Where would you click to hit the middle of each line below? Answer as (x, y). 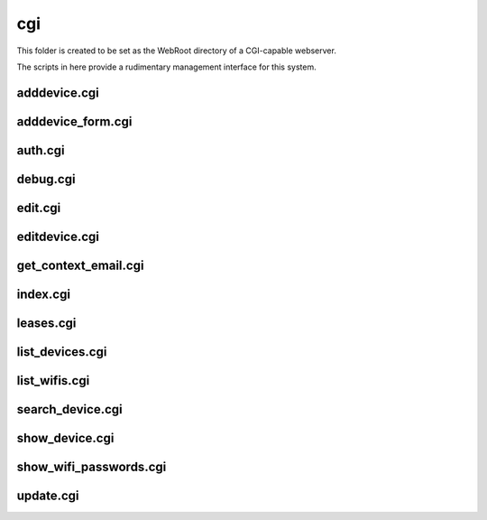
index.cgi (44, 294)
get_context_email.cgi (80, 265)
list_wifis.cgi (53, 381)
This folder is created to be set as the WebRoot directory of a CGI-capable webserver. (177, 51)
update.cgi (48, 495)
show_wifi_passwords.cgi (92, 466)
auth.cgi (41, 150)
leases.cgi (46, 323)
